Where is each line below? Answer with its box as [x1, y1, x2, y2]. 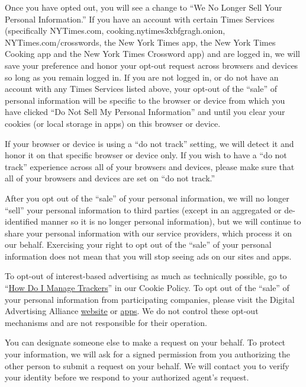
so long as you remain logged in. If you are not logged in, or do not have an [5, 71, 279, 83]
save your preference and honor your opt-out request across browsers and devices [5, 59, 298, 71]
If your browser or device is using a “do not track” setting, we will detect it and [5, 137, 294, 149]
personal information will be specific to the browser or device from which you [5, 94, 285, 106]
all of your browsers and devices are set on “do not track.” [5, 172, 215, 184]
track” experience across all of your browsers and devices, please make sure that [5, 160, 295, 172]
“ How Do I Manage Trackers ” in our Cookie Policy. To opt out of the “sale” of [5, 282, 289, 294]
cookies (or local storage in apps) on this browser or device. [5, 117, 221, 129]
